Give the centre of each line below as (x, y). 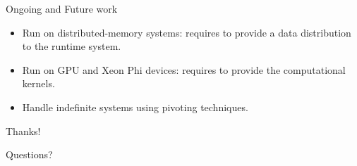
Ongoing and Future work (62, 8)
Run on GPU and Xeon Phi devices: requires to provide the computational (184, 69)
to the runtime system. (72, 46)
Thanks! (23, 130)
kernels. (38, 83)
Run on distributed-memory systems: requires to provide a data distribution (187, 32)
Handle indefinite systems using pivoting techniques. (135, 107)
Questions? (29, 154)
